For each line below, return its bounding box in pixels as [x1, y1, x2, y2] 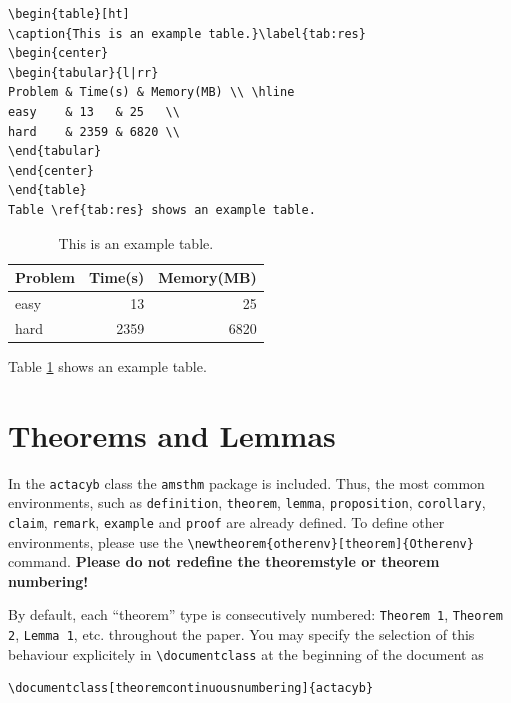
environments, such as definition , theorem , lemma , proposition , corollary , [8, 492, 486, 513]
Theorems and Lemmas [8, 414, 336, 455]
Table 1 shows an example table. [8, 355, 207, 376]
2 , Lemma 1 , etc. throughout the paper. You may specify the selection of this [8, 624, 475, 645]
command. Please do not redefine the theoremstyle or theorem [8, 551, 440, 572]
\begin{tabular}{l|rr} [8, 65, 159, 80]
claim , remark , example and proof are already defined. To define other [8, 511, 445, 532]
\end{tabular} [8, 144, 102, 159]
